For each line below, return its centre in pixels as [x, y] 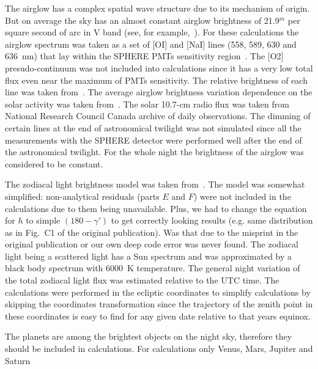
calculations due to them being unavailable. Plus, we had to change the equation [156, 208]
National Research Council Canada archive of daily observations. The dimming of [158, 116]
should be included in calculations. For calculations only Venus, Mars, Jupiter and [159, 349]
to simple [43, 220]
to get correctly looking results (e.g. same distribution [212, 220]
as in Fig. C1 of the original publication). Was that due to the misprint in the [152, 232]
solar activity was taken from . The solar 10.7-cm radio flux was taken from [147, 104]
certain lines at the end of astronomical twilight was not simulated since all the [153, 127]
